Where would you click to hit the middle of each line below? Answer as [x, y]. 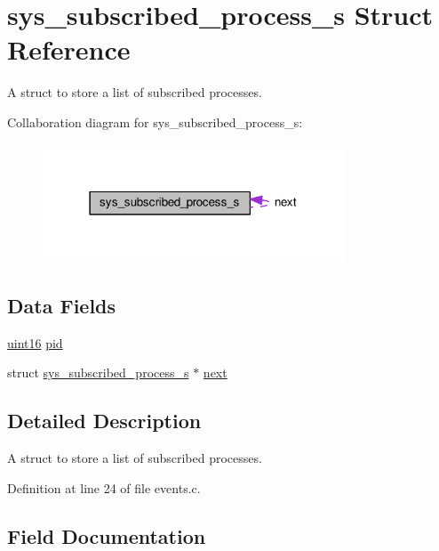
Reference [69, 49]
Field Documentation [107, 535]
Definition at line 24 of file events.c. [104, 487]
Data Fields [62, 306]
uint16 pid [35, 342]
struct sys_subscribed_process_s [98, 373]
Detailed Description [104, 421]
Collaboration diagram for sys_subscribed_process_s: [155, 122]
